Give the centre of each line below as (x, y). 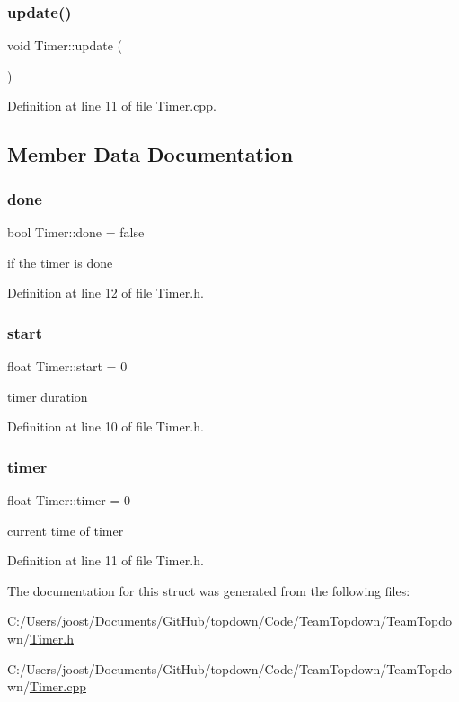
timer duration (48, 396)
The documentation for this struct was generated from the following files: (209, 590)
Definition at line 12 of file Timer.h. (106, 293)
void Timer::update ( (65, 45)
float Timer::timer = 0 (69, 500)
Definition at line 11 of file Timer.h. (106, 560)
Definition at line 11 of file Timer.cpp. (112, 106)
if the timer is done (60, 262)
